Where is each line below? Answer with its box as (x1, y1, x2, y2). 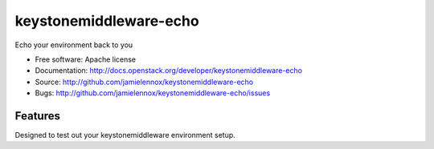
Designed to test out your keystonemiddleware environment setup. (14, 131, 236, 140)
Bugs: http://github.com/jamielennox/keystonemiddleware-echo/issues (35, 88, 271, 98)
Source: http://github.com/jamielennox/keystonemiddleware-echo (35, 77, 253, 87)
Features (14, 109, 60, 123)
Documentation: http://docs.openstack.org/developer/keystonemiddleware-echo (35, 66, 303, 75)
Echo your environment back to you (14, 40, 133, 50)
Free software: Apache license (35, 54, 137, 64)
